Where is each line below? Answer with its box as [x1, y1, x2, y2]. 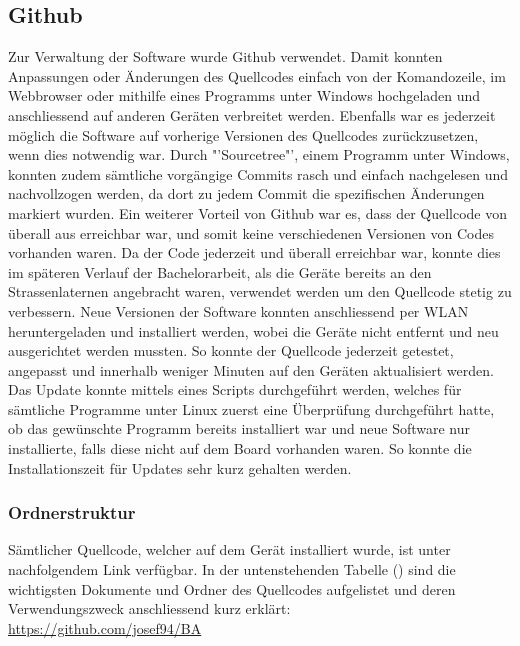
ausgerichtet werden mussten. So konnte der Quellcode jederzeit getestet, [8, 340, 454, 361]
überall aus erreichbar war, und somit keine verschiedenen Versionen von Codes [8, 222, 494, 243]
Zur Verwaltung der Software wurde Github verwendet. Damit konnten [8, 46, 443, 67]
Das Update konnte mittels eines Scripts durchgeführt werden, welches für [8, 379, 462, 400]
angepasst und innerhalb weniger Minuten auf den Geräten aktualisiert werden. [8, 359, 494, 380]
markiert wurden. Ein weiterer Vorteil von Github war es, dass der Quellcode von [8, 202, 508, 223]
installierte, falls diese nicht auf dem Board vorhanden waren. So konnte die [8, 438, 472, 459]
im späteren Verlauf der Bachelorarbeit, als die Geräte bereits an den [8, 261, 432, 282]
